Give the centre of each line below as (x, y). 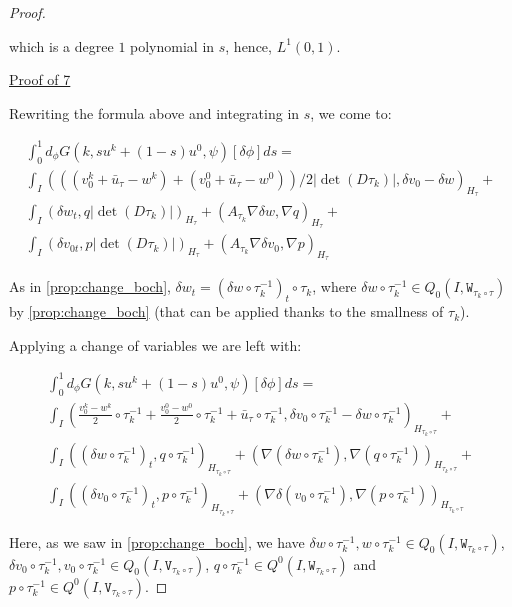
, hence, (248, 45)
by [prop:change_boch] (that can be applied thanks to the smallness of (226, 311)
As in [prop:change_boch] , (90, 286)
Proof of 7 (40, 79)
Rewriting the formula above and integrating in (154, 112)
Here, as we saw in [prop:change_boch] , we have (157, 541)
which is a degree (61, 45)
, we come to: (351, 112)
